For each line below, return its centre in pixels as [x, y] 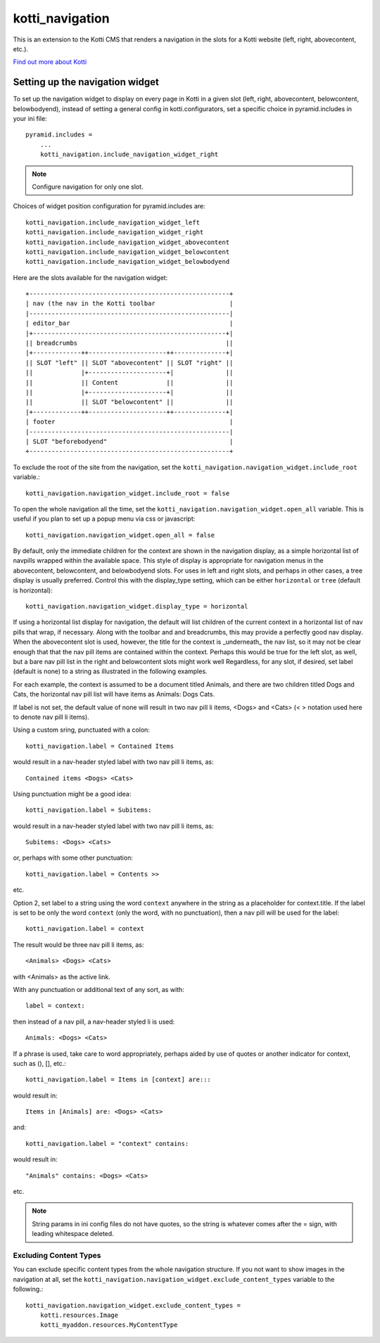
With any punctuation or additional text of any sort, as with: [99, 989]
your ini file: [30, 119]
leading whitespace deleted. [73, 1234]
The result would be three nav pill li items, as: [78, 944]
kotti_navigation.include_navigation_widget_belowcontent [128, 252]
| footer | [129, 422]
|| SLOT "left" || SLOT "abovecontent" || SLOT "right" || [129, 363]
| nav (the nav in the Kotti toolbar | [129, 304]
